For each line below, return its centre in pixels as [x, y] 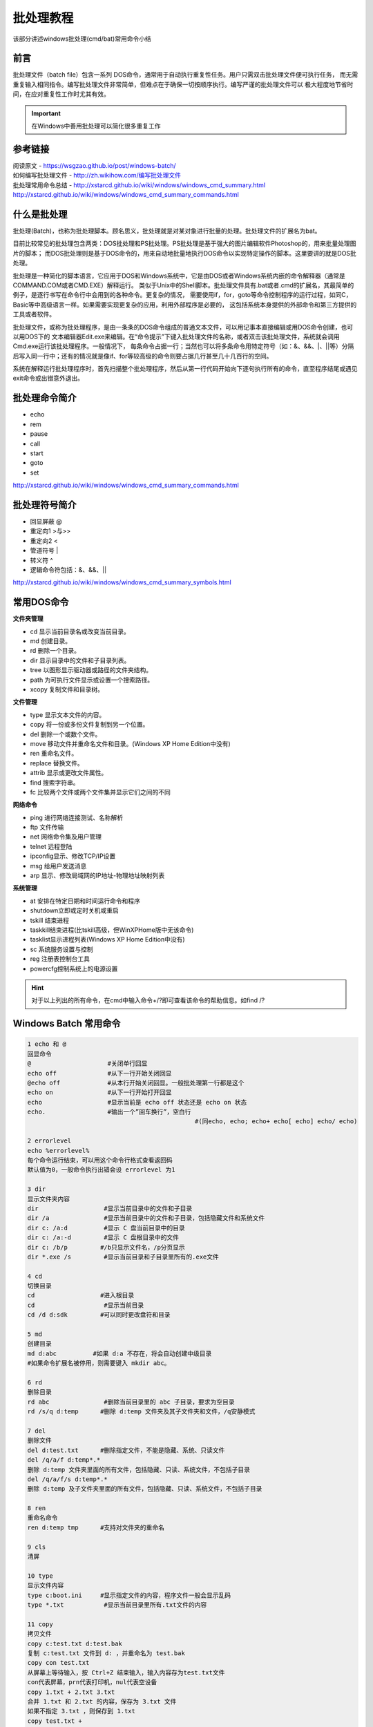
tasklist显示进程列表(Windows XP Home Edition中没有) [108, 939]
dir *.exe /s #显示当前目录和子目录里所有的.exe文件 [123, 1257]
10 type [40, 1576]
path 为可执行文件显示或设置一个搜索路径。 [92, 680]
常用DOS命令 [41, 602]
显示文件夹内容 [49, 1199]
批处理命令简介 [45, 398]
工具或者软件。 [34, 314]
